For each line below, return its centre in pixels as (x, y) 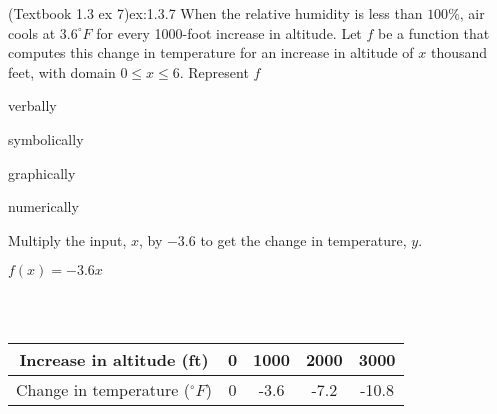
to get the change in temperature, (303, 239)
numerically (43, 206)
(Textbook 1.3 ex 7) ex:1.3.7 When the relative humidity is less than (215, 13)
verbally (32, 105)
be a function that (434, 32)
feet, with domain (62, 71)
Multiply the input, (67, 239)
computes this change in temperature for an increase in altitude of (211, 52)
